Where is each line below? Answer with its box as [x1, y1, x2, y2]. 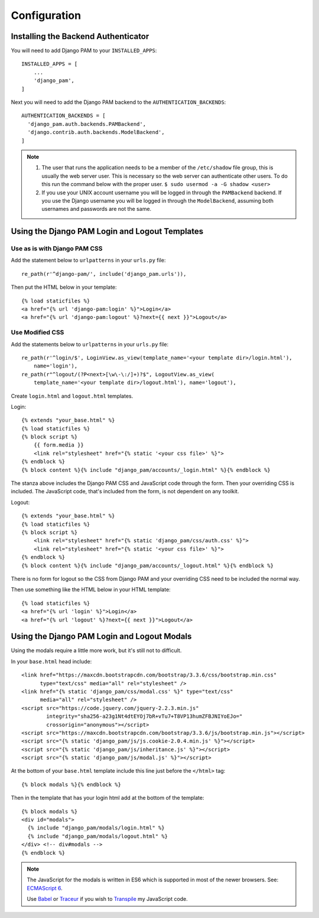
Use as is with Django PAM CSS [11, 245, 103, 253]
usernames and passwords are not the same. [41, 206, 152, 213]
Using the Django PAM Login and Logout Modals [11, 631, 192, 642]
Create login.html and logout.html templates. [11, 392, 134, 399]
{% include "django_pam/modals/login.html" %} [27, 825, 165, 831]
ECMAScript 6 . [27, 884, 63, 891]
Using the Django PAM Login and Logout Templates [11, 226, 204, 236]
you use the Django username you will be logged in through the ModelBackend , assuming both [41, 197, 274, 204]
